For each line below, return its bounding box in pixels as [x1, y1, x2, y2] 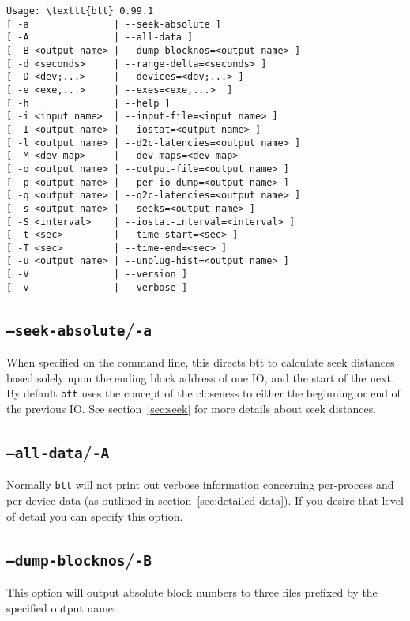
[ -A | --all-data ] [6, 32, 194, 43]
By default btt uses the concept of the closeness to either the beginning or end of [6, 385, 401, 401]
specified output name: [6, 599, 116, 615]
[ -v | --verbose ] [6, 281, 188, 293]
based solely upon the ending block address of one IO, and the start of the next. [6, 369, 394, 386]
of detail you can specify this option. [6, 507, 183, 524]
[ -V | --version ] [6, 269, 188, 280]
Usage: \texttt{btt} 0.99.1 [6, 6, 154, 17]
